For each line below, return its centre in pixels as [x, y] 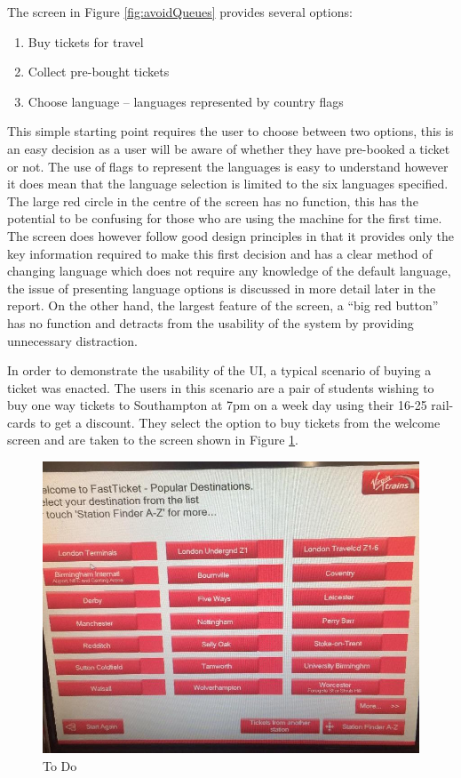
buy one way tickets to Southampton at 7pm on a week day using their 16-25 [217, 405]
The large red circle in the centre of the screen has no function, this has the [213, 201]
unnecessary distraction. [72, 340]
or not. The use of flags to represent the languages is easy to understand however [228, 166]
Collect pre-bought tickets [99, 72]
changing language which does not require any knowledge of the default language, [229, 271]
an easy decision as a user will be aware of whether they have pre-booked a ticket [229, 148]
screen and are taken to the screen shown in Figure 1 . [153, 440]
